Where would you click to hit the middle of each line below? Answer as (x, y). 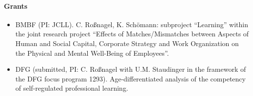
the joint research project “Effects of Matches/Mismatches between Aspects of (132, 34)
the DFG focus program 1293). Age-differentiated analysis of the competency (130, 78)
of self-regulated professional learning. (72, 88)
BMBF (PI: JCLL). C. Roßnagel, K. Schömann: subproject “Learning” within (132, 24)
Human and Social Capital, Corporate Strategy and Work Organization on (127, 43)
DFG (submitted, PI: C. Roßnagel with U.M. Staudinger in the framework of (131, 69)
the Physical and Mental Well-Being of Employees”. (92, 53)
